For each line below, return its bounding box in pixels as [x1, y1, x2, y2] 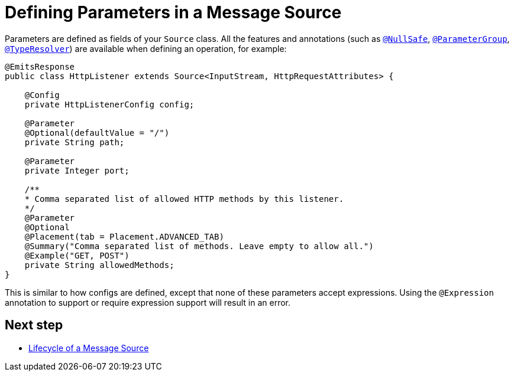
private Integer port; [24, 165, 130, 175]
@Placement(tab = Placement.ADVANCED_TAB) [24, 231, 224, 241]
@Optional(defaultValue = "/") [24, 127, 170, 138]
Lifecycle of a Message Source [28, 342, 149, 353]
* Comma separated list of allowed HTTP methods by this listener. [24, 194, 344, 204]
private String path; [24, 137, 125, 147]
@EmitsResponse [5, 61, 75, 71]
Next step [5, 318, 63, 333]
